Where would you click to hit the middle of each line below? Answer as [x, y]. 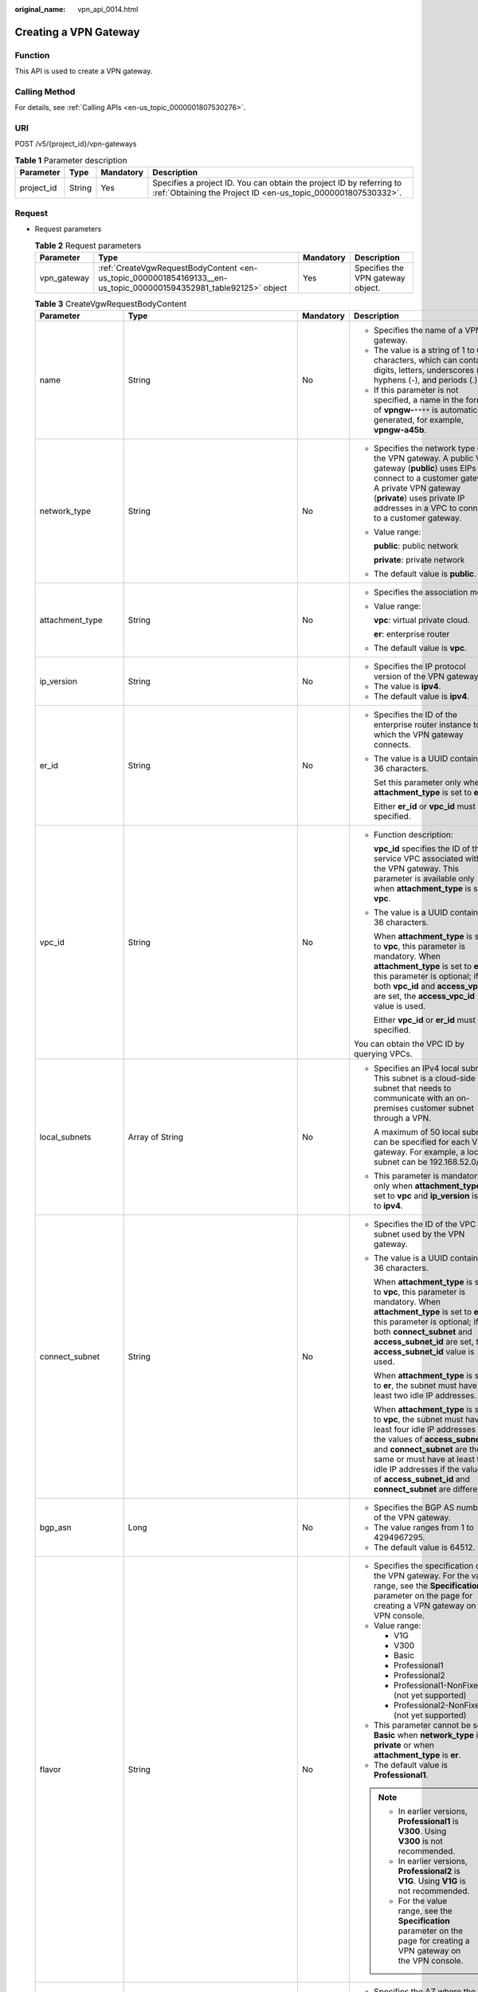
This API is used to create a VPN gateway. [84, 71]
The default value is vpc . [420, 648]
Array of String [155, 1137]
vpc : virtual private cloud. [421, 620]
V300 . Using [422, 1831]
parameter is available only [424, 879]
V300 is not [421, 1841]
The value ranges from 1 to [423, 1527]
